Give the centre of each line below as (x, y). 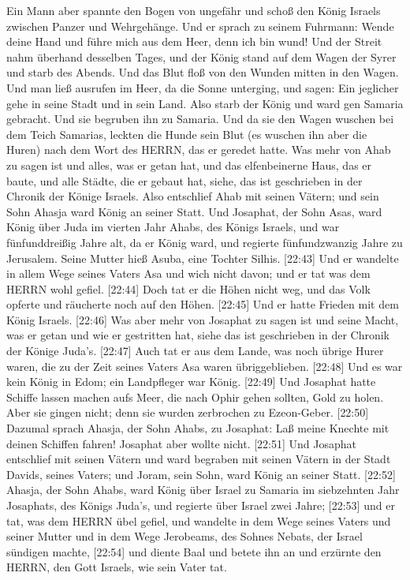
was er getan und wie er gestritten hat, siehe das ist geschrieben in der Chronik (198, 335)
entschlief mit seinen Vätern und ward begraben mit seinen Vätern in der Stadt (199, 459)
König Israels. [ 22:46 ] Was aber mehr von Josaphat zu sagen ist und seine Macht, (203, 319)
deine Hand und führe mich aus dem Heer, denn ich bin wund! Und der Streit (194, 41)
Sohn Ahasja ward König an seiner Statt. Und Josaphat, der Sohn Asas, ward (194, 211)
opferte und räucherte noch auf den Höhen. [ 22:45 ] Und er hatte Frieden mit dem (203, 304)
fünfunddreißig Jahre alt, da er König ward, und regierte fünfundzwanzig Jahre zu (205, 242)
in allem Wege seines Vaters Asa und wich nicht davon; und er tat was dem (188, 273)
